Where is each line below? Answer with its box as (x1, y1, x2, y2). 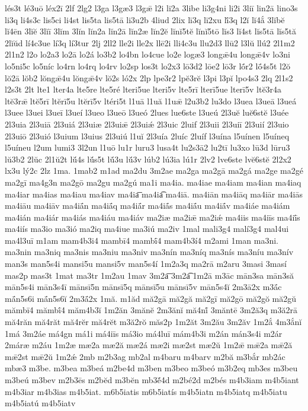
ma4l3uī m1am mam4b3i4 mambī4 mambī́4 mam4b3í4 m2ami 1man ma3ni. (5, 234, 278, 246)
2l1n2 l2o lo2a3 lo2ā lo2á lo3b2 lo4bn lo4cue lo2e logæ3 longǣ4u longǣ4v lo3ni (5, 48, 290, 60)
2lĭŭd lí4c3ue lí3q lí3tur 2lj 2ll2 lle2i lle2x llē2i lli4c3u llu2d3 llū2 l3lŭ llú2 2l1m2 (5, 36, 295, 49)
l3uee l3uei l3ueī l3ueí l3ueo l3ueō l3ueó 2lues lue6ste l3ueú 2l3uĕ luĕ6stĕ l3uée (5, 106, 289, 119)
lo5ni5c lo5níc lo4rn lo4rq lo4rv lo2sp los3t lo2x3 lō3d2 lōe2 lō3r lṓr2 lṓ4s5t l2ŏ (5, 59, 290, 72)
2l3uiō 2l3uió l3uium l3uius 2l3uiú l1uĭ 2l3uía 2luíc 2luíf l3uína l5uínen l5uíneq (5, 129, 290, 142)
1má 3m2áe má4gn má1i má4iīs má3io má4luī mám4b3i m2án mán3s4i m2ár (5, 327, 283, 339)
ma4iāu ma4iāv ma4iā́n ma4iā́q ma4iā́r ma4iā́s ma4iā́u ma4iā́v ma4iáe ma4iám (5, 199, 290, 212)
